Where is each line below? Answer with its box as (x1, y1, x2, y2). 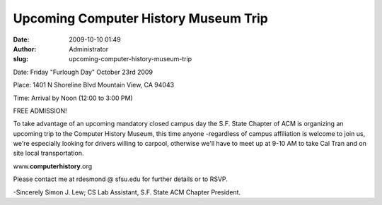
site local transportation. (13, 149, 84, 158)
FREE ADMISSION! (13, 106, 67, 115)
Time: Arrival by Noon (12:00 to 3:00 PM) (13, 94, 134, 102)
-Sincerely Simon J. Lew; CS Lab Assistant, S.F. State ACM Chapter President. (13, 187, 241, 197)
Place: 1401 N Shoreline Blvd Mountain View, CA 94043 (13, 81, 175, 89)
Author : (13, 44, 37, 53)
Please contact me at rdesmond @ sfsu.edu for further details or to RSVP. (13, 175, 228, 183)
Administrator (69, 44, 109, 53)
